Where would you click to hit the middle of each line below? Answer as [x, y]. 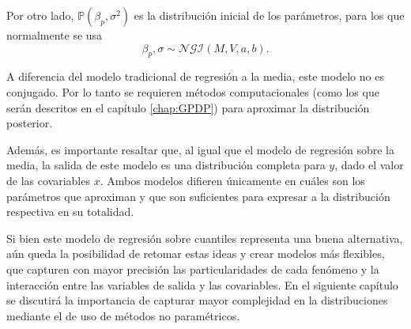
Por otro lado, [40, 15]
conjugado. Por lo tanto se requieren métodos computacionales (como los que [193, 91]
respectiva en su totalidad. [70, 212]
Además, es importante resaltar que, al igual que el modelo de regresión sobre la [200, 149]
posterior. [30, 123]
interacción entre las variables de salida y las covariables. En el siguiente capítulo [202, 284]
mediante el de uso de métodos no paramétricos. [123, 315]
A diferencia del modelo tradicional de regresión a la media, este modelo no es [195, 76]
